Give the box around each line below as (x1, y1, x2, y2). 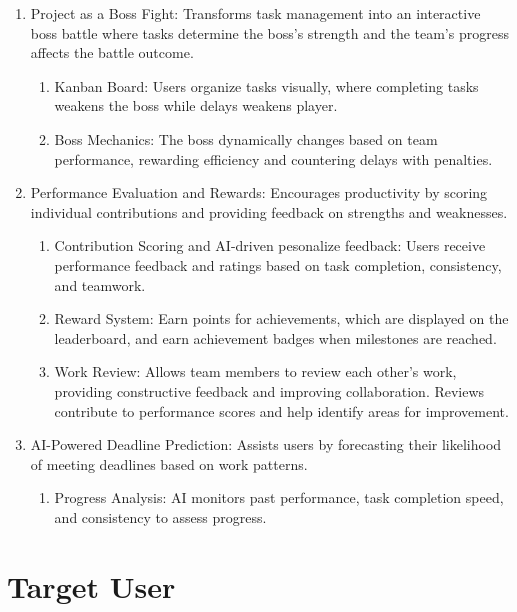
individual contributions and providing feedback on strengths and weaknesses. (30, 201, 508, 222)
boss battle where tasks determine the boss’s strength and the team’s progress (30, 22, 509, 43)
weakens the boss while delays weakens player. (54, 95, 338, 116)
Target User (7, 565, 176, 606)
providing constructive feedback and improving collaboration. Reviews (54, 380, 485, 401)
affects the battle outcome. (30, 42, 194, 63)
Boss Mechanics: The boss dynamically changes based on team (54, 128, 438, 149)
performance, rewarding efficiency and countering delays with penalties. (54, 148, 493, 169)
